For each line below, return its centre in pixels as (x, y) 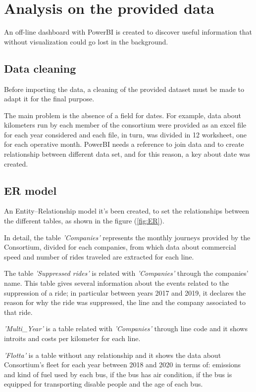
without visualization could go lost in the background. (86, 41)
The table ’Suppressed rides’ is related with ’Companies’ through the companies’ (126, 273)
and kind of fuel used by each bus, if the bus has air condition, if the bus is (118, 374)
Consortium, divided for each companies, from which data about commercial (120, 247)
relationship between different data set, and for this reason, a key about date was (127, 154)
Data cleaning (40, 68)
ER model (30, 190)
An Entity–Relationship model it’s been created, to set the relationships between (127, 211)
